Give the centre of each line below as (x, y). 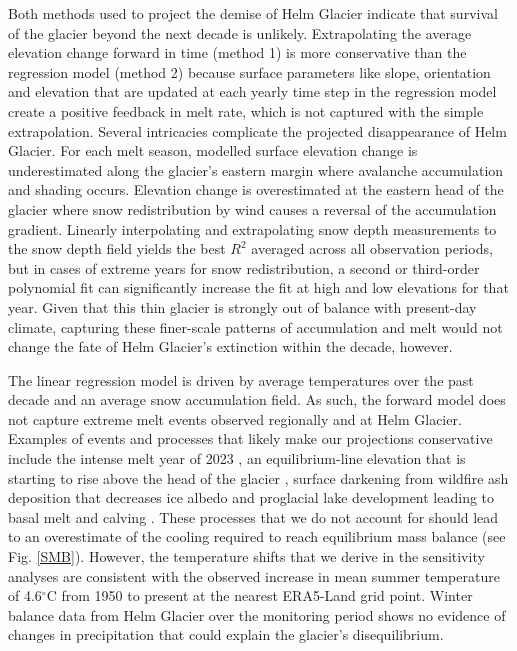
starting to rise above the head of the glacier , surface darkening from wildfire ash (258, 477)
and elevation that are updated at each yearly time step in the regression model (252, 91)
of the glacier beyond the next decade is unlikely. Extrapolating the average (240, 32)
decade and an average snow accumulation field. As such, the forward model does (257, 399)
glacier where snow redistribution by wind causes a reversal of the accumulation (252, 208)
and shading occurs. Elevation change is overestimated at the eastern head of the (256, 189)
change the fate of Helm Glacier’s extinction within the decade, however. (230, 346)
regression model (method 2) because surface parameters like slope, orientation (249, 71)
